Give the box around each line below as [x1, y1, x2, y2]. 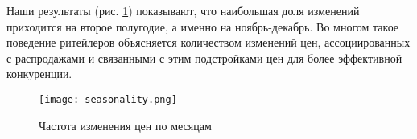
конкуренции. [6, 65, 72, 82]
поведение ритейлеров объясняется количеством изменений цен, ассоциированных [6, 34, 411, 51]
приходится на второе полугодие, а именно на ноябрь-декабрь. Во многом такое [6, 18, 399, 35]
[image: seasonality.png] [39, 93, 177, 105]
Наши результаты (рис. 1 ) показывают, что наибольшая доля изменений [6, 2, 360, 18]
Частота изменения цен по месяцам [39, 117, 212, 133]
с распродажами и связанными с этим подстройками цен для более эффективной [6, 49, 403, 66]
